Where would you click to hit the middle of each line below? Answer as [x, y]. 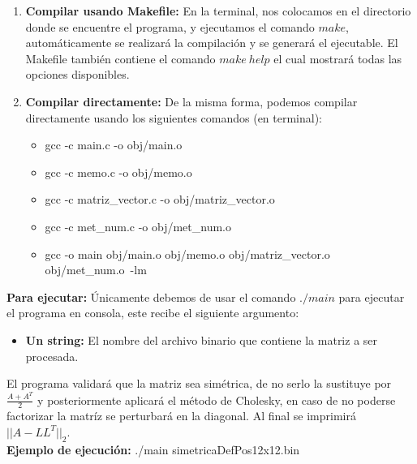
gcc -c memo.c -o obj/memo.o [118, 172]
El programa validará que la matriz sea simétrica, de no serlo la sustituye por [199, 383]
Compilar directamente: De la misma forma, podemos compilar [191, 101]
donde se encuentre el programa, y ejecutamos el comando [170, 26]
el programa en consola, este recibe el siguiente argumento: [153, 313]
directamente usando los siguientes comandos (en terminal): [174, 117]
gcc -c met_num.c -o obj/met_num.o [138, 226]
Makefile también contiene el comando [120, 58]
